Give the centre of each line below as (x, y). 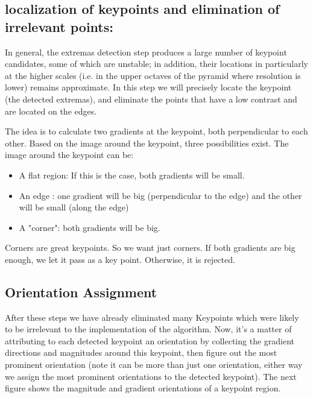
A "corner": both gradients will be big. (90, 227)
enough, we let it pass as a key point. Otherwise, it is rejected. (120, 259)
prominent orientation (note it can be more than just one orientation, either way (154, 365)
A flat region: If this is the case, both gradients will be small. (132, 175)
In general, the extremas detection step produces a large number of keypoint (146, 52)
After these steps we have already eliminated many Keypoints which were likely (152, 317)
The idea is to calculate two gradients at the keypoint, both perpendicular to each (156, 131)
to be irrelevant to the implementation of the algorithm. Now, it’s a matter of (148, 329)
